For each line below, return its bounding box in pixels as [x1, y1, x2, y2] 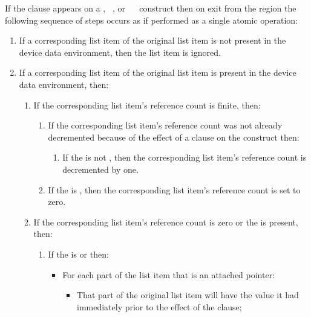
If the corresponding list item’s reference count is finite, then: [33, 98, 261, 111]
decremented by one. [62, 162, 139, 175]
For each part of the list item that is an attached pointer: [62, 268, 275, 281]
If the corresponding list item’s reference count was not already [48, 119, 283, 132]
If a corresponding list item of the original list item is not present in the [19, 34, 286, 47]
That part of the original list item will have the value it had [76, 289, 299, 301]
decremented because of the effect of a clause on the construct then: [48, 130, 300, 143]
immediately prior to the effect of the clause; [76, 300, 242, 313]
